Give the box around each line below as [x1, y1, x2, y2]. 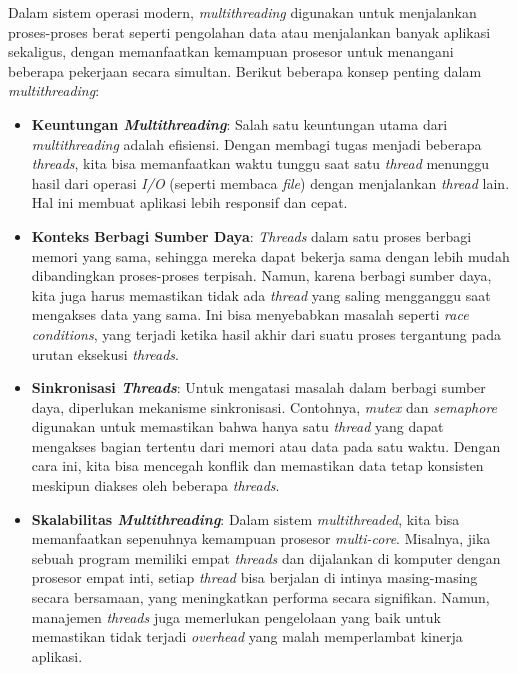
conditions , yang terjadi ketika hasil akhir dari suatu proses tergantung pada [31, 323, 502, 344]
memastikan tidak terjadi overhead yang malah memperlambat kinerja [31, 626, 463, 647]
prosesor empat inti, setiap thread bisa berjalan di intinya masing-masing [31, 567, 478, 588]
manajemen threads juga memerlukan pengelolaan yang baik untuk [31, 606, 441, 627]
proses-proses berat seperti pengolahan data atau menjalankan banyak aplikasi [8, 21, 491, 42]
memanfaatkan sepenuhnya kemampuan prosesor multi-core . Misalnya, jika [31, 528, 491, 549]
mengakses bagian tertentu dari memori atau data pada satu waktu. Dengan [31, 435, 501, 456]
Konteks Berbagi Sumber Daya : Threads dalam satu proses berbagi [31, 225, 472, 246]
